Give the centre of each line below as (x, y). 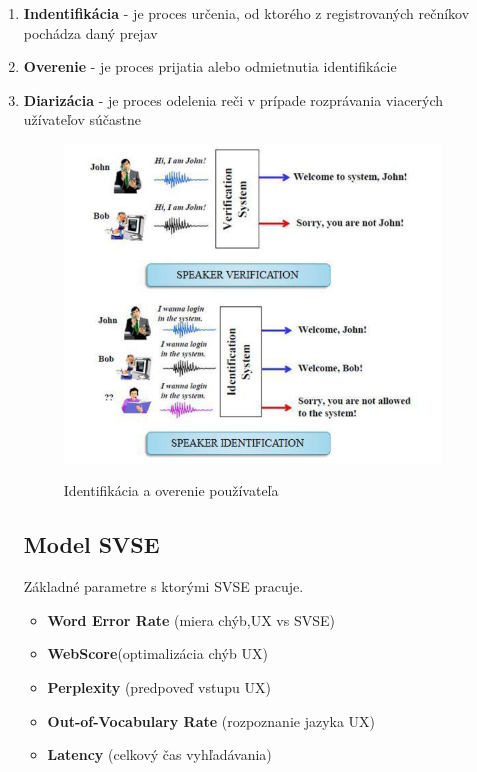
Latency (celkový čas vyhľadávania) (159, 754)
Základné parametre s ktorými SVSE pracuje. (163, 586)
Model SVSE (91, 544)
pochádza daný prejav (90, 32)
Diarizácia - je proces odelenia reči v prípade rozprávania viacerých (233, 99)
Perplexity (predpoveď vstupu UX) (159, 686)
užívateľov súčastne (82, 119)
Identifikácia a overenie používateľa (171, 490)
